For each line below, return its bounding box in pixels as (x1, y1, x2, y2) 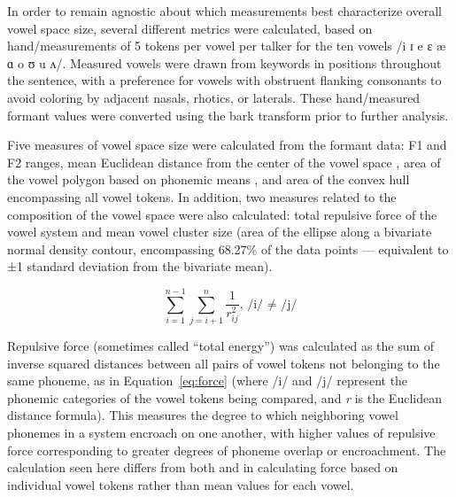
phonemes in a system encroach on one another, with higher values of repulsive (7, 423, 436, 441)
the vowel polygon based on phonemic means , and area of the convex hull (7, 170, 410, 189)
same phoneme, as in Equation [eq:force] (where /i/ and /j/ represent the (7, 371, 408, 390)
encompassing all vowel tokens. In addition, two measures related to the (7, 187, 397, 206)
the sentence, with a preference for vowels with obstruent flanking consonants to (7, 71, 442, 89)
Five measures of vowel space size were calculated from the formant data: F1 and (7, 136, 447, 154)
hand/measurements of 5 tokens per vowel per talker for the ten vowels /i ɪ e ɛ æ (7, 36, 446, 55)
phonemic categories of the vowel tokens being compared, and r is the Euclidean (7, 388, 442, 407)
